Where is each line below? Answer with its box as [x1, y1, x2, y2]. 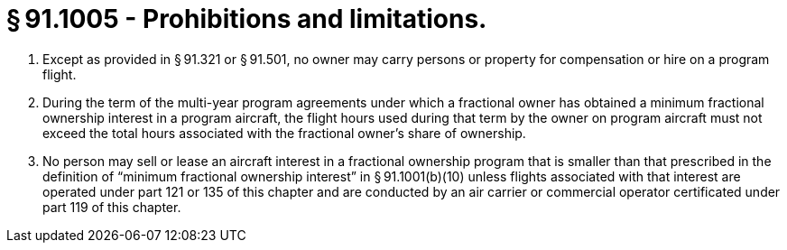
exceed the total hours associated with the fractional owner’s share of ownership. [42, 125, 526, 141]
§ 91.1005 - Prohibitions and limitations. [6, 4, 487, 34]
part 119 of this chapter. [42, 199, 181, 215]
